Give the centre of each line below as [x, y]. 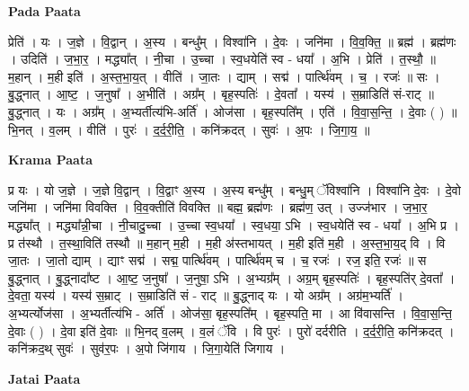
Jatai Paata [44, 378]
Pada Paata [44, 11]
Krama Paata [50, 160]
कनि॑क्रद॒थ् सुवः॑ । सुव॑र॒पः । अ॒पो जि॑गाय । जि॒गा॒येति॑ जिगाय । [147, 348]
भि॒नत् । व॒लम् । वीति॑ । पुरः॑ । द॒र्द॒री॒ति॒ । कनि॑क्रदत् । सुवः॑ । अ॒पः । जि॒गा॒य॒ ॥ [189, 129]
